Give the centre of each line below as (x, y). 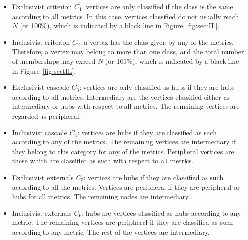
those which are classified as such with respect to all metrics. (103, 161)
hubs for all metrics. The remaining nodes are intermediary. (101, 196)
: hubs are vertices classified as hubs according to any (161, 212)
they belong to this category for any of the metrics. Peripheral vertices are (123, 151)
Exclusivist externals (43, 177)
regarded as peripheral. (46, 115)
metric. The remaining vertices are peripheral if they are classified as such (123, 222)
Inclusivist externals (42, 212)
